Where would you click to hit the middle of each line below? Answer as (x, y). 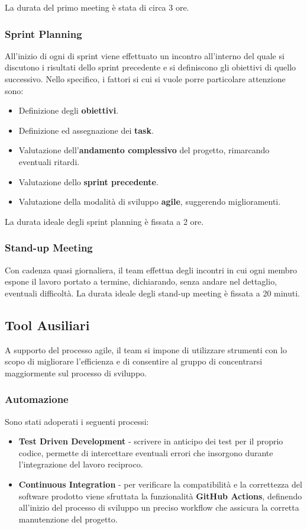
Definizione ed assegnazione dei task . (86, 130)
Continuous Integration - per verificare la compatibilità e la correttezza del (160, 484)
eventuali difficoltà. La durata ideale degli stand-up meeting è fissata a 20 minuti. (153, 293)
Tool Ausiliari (47, 325)
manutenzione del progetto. (68, 519)
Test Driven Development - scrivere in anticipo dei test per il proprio (151, 441)
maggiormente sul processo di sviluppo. (76, 372)
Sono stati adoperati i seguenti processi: (77, 421)
